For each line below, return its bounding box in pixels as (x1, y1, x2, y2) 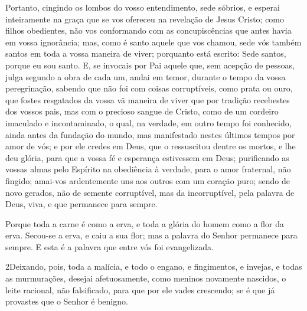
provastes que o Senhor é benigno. (5, 295, 128, 307)
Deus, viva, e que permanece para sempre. (5, 198, 158, 210)
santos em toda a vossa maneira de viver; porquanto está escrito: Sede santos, (5, 47, 286, 60)
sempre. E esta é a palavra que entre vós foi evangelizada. (5, 240, 214, 253)
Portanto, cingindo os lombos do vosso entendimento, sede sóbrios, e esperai (5, 1, 280, 13)
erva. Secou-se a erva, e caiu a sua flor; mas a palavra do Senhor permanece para (5, 229, 298, 241)
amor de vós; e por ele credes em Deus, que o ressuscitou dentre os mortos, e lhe (5, 140, 296, 152)
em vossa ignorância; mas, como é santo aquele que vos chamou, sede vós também (5, 35, 302, 48)
